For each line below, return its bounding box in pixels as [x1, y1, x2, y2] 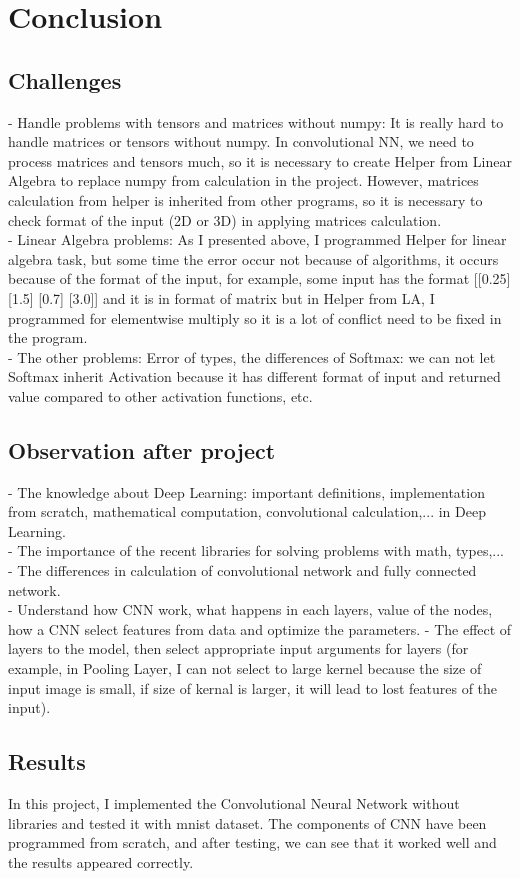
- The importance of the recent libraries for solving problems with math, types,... [8, 540, 504, 561]
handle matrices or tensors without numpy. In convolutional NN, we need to [8, 131, 474, 152]
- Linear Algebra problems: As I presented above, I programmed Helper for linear [8, 229, 507, 250]
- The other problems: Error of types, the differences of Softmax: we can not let [8, 346, 496, 367]
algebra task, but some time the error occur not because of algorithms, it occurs [8, 248, 499, 269]
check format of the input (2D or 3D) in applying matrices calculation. [8, 209, 442, 230]
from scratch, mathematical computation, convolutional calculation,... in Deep [8, 501, 486, 522]
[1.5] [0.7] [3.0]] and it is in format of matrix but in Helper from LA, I [8, 287, 435, 308]
